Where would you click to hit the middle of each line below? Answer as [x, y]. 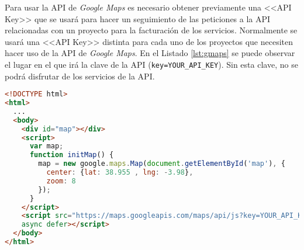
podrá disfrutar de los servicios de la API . [80, 76]
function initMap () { [72, 155]
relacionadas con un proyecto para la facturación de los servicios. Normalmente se [151, 30]
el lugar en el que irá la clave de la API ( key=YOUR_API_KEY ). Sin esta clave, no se [151, 64]
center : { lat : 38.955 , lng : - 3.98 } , [120, 173]
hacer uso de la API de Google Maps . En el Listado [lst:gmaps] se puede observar [150, 53]
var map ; [46, 146]
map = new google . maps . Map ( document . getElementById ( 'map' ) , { [162, 164]
